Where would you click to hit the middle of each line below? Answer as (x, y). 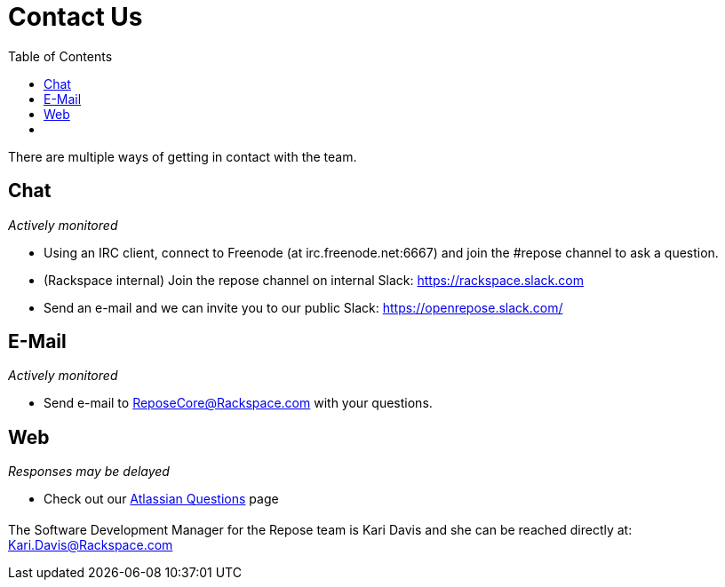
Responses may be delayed (89, 472)
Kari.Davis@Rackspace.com (91, 544)
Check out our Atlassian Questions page (161, 499)
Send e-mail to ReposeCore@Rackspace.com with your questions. (238, 403)
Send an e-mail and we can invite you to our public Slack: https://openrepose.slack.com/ (303, 307)
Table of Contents (60, 56)
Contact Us (76, 17)
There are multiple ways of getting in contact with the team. (183, 156)
